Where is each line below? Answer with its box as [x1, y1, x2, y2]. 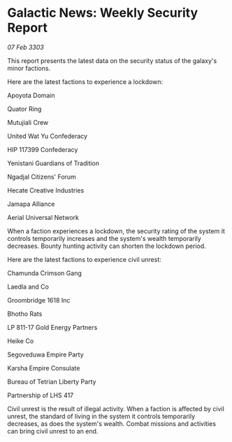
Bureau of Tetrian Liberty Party [7, 377, 96, 386]
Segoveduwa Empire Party [7, 350, 84, 359]
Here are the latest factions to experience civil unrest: [7, 255, 162, 263]
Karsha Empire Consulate [7, 364, 80, 372]
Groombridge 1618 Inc [7, 296, 71, 304]
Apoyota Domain [7, 91, 56, 99]
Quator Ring [7, 104, 42, 113]
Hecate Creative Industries [7, 186, 85, 194]
